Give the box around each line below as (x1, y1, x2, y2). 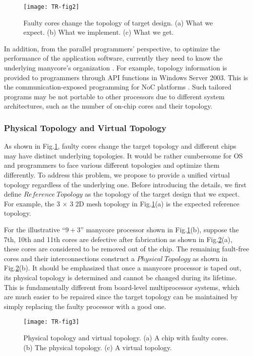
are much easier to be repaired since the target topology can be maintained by (4, 291, 238, 302)
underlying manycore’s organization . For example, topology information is (4, 63, 227, 73)
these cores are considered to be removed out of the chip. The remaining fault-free (4, 244, 249, 254)
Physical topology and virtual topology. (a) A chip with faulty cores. (23, 332, 229, 342)
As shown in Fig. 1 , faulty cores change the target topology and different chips (4, 141, 236, 151)
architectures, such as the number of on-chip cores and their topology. (4, 101, 213, 111)
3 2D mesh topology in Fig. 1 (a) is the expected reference (70, 198, 240, 208)
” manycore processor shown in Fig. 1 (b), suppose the (80, 224, 239, 234)
